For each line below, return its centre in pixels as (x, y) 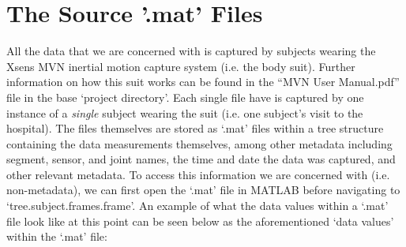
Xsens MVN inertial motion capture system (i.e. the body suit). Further (181, 66)
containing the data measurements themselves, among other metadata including (199, 143)
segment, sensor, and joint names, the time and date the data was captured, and (201, 159)
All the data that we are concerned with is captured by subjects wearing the (191, 51)
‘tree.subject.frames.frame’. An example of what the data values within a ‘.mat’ (197, 206)
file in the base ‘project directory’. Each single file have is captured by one (185, 97)
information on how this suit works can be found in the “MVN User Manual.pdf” (203, 82)
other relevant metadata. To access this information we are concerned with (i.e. (198, 174)
